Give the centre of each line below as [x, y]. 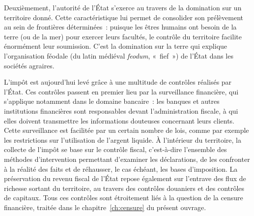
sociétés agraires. [29, 65]
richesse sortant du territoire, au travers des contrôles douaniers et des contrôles [124, 188]
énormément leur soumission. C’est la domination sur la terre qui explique [116, 46]
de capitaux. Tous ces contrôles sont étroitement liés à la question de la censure [124, 198]
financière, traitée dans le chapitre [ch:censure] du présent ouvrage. [105, 207]
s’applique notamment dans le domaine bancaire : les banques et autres [112, 101]
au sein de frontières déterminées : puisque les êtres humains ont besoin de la [120, 27]
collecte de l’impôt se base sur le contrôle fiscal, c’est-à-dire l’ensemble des [115, 149]
